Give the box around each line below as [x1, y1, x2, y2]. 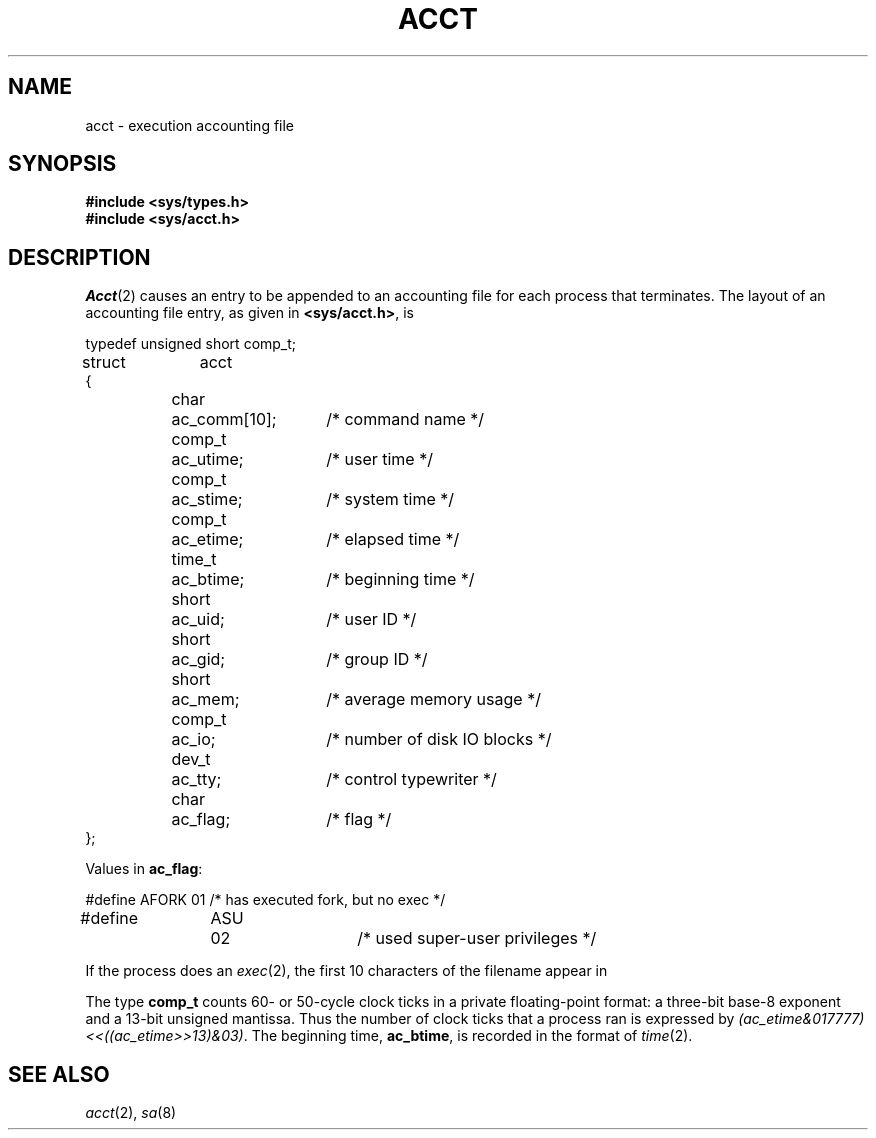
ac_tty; [171, 769, 222, 790]
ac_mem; [171, 689, 240, 710]
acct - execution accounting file [85, 116, 295, 134]
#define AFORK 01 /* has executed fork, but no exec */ [85, 891, 446, 909]
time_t [171, 549, 217, 570]
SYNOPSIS [8, 151, 117, 177]
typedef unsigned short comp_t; [85, 335, 297, 353]
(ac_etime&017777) [738, 1010, 865, 1028]
